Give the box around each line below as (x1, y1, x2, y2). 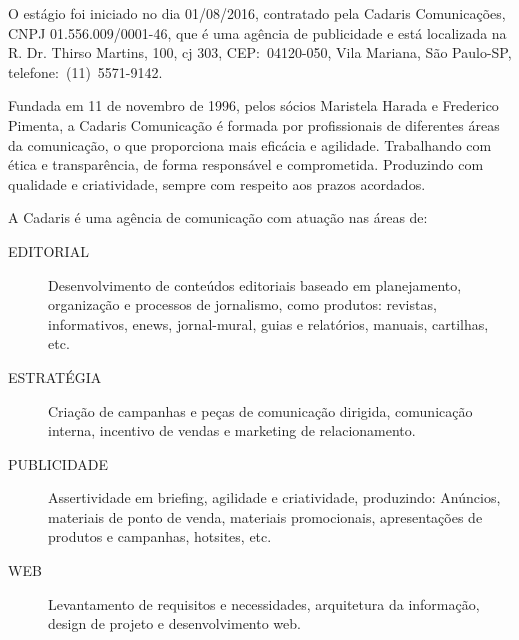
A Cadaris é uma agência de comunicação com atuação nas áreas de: (8, 207, 428, 228)
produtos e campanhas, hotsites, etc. (48, 526, 272, 547)
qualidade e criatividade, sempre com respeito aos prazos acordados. (8, 173, 426, 194)
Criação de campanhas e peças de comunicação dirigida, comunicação (48, 400, 473, 421)
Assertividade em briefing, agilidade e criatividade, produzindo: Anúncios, (48, 487, 501, 508)
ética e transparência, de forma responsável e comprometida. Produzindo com (8, 154, 484, 175)
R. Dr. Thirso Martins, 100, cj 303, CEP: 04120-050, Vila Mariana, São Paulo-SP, (8, 42, 512, 63)
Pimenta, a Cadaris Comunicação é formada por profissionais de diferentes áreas (8, 114, 500, 135)
